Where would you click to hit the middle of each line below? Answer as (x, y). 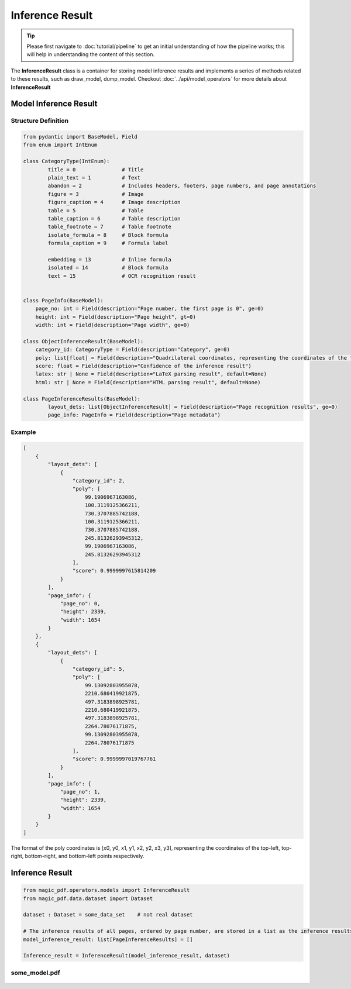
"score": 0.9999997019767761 (114, 759)
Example (23, 432)
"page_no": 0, (80, 603)
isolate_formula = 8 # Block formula (108, 235)
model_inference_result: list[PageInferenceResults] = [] (108, 939)
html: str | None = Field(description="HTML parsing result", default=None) (148, 382)
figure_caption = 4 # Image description (114, 202)
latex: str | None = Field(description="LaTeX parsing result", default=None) (151, 374)
